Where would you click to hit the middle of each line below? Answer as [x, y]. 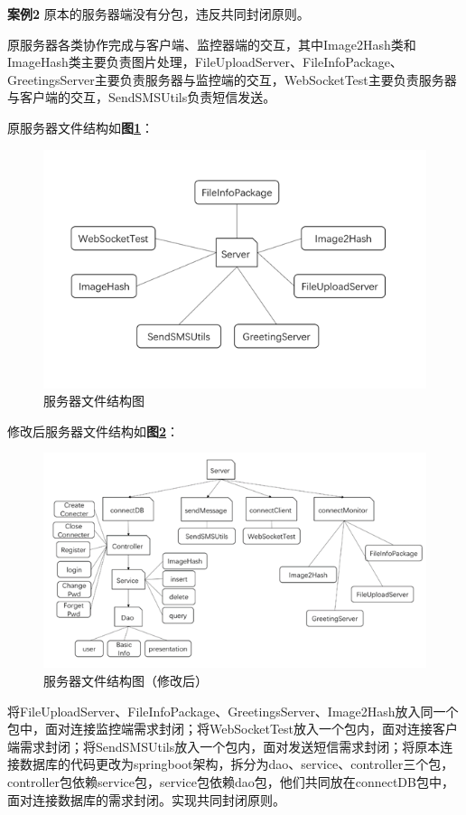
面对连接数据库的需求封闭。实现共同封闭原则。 [146, 799]
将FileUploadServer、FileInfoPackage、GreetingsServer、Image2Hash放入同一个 [233, 711]
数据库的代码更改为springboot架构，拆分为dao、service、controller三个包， [237, 764]
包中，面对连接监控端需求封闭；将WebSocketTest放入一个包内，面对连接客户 [233, 729]
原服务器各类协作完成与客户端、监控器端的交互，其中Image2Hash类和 [212, 44]
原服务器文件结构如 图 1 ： [81, 127]
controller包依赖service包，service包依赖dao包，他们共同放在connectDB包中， [231, 781]
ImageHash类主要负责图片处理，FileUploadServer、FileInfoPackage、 [205, 62]
